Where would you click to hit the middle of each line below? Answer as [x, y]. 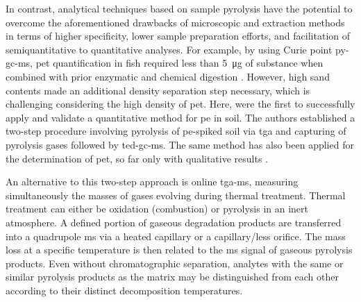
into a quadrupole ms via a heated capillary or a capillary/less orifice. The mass [176, 236]
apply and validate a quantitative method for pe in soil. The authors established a [180, 117]
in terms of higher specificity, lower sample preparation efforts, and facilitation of [178, 36]
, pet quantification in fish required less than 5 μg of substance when [177, 63]
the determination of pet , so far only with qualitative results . [137, 158]
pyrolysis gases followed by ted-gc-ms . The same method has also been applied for [180, 144]
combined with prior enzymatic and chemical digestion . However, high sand [168, 76]
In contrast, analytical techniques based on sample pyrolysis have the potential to [179, 8]
